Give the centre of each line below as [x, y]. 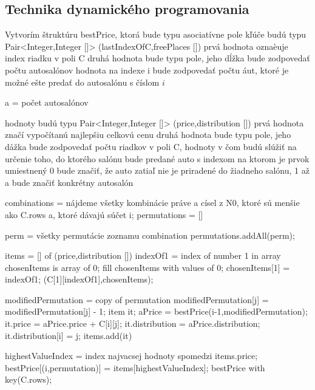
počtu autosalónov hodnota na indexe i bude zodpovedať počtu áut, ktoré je [147, 70]
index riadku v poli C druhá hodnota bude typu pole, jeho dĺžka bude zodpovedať [158, 58]
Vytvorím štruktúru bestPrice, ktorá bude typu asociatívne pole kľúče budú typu [156, 34]
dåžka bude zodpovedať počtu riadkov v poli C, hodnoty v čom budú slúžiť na [151, 146]
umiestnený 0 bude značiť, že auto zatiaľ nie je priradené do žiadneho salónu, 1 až [157, 170]
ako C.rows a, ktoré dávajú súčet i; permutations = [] [104, 214]
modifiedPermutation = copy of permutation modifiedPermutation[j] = [137, 299]
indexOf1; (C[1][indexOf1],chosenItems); [79, 279]
